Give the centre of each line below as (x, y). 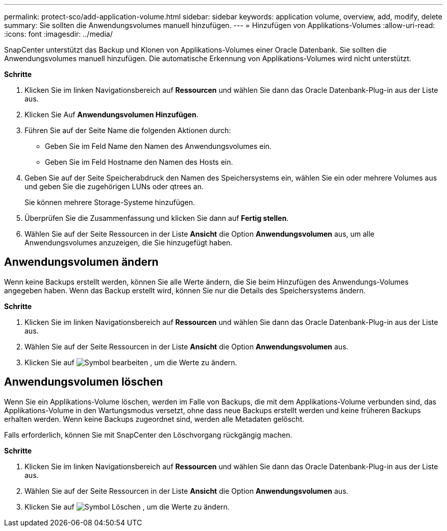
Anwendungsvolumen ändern (81, 262)
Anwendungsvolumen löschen (84, 382)
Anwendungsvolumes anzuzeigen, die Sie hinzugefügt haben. (129, 243)
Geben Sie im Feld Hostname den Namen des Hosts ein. (139, 162)
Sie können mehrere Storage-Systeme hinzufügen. (110, 202)
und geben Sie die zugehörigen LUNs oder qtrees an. (114, 186)
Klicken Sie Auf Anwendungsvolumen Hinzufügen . (111, 115)
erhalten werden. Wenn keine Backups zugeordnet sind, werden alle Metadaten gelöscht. (154, 419)
